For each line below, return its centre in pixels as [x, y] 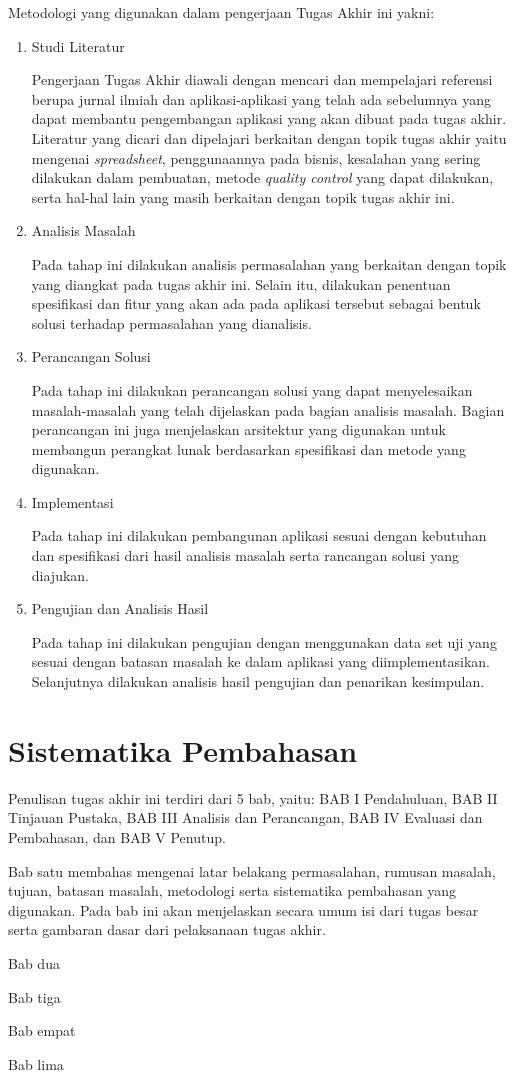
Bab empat [42, 1030]
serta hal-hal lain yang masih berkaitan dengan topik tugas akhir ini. [243, 196]
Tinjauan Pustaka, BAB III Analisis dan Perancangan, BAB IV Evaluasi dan [245, 817]
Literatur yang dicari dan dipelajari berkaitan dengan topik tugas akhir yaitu [269, 137]
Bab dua [34, 962]
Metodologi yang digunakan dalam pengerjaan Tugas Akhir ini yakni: [221, 12]
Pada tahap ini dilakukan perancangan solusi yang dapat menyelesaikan [252, 389]
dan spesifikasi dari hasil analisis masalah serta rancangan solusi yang [245, 555]
